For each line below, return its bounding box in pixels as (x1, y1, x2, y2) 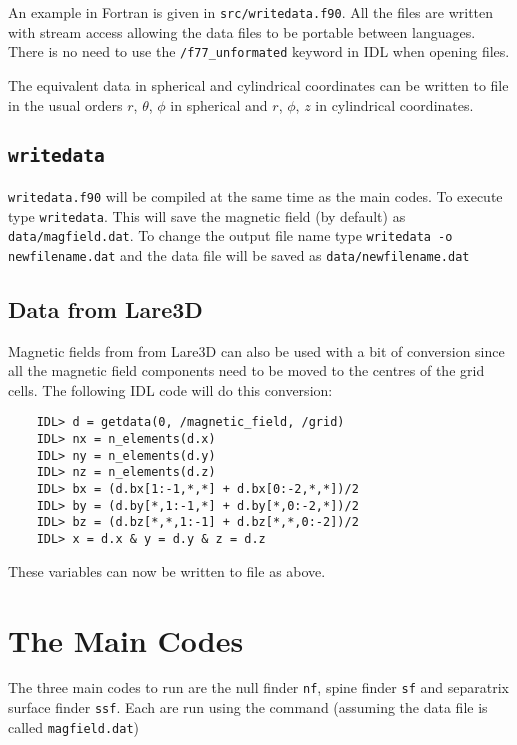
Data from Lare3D (8, 293, 203, 324)
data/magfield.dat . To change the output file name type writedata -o (8, 225, 453, 246)
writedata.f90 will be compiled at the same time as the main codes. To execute (8, 185, 503, 206)
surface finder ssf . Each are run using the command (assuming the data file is (8, 697, 488, 718)
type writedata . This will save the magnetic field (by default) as (8, 205, 406, 226)
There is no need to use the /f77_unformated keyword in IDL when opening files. (8, 41, 510, 62)
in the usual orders (8, 94, 123, 115)
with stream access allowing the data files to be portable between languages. (8, 21, 476, 42)
